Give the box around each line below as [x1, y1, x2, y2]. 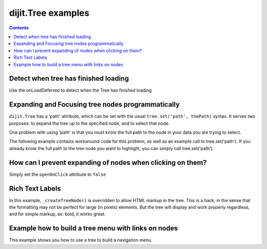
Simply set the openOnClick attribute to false [9, 171, 106, 177]
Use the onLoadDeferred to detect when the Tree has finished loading [9, 87, 152, 94]
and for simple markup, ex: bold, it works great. [9, 211, 106, 217]
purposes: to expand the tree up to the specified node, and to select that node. [9, 120, 170, 126]
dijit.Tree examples [9, 7, 89, 18]
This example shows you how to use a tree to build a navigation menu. [9, 237, 153, 243]
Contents [9, 25, 29, 31]
